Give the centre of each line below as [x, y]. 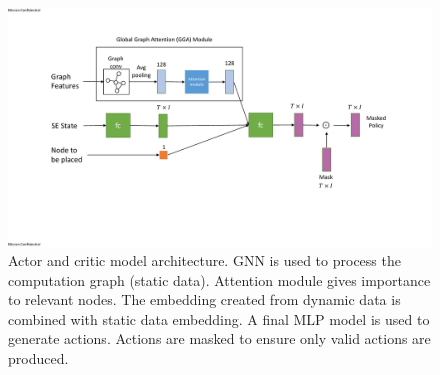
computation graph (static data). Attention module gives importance [219, 279]
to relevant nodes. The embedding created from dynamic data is [204, 299]
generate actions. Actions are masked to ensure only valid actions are [219, 338]
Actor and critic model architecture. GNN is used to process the [204, 260]
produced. [38, 358]
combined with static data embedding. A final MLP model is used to [219, 318]
